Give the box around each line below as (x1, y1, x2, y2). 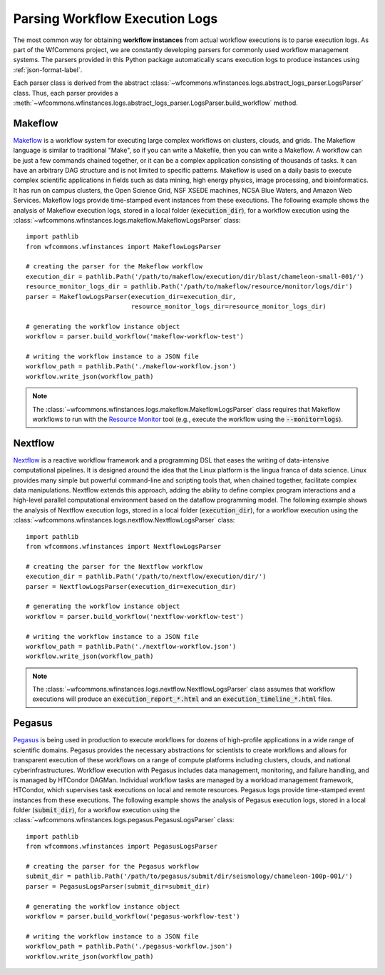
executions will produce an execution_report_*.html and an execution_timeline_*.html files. (32, 694, 333, 703)
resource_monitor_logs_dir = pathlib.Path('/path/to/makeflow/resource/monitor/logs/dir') (26, 283, 353, 291)
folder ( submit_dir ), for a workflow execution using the (13, 806, 180, 814)
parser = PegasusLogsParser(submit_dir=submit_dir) (26, 882, 210, 890)
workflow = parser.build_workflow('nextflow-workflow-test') (26, 612, 244, 620)
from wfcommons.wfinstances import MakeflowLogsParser (26, 243, 222, 251)
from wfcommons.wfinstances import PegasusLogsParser (26, 842, 217, 851)
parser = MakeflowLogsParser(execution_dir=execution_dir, (26, 293, 237, 300)
